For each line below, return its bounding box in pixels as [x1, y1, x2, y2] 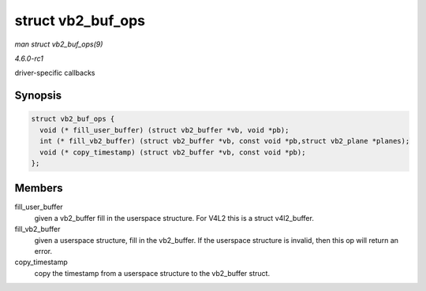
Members [14, 181, 63, 195]
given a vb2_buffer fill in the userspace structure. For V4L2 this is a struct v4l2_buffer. [34, 213, 315, 222]
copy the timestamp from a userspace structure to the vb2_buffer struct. [34, 268, 271, 278]
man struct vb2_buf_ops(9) [14, 39, 103, 49]
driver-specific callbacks [14, 68, 95, 78]
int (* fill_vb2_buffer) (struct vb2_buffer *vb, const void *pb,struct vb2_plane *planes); [39, 136, 410, 146]
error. [34, 246, 53, 256]
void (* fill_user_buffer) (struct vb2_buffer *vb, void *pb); [39, 125, 290, 134]
